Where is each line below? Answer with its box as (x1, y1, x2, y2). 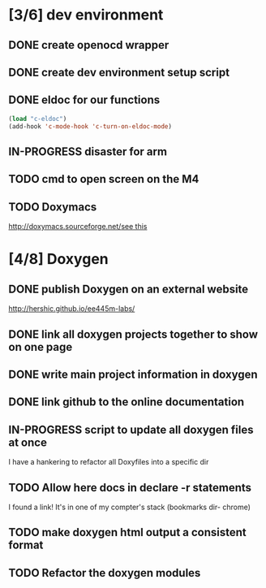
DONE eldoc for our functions (8, 93, 161, 107)
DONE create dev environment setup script (8, 65, 230, 79)
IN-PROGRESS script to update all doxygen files (8, 422, 254, 436)
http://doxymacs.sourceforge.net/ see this (8, 222, 148, 231)
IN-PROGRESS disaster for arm (8, 145, 168, 158)
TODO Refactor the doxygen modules (8, 566, 201, 580)
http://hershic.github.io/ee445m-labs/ (8, 304, 135, 313)
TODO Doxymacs (8, 200, 97, 214)
